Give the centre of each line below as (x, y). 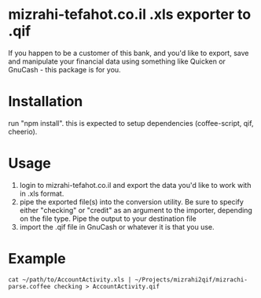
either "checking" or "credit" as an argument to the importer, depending (136, 210)
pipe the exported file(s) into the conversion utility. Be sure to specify (131, 201)
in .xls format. (42, 193)
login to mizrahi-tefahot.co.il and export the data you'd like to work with (135, 185)
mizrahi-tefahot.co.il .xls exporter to (130, 15)
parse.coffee (29, 286)
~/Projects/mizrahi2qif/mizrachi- (191, 280)
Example (37, 259)
